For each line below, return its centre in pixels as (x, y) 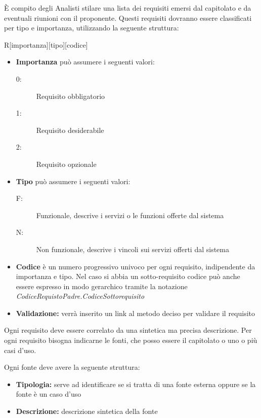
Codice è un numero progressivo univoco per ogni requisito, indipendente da (136, 266)
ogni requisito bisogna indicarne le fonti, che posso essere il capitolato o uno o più (131, 340)
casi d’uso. (20, 350)
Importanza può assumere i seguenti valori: (85, 62)
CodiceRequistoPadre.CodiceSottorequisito (80, 296)
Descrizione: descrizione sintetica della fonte (87, 411)
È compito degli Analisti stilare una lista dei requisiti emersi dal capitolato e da (128, 8)
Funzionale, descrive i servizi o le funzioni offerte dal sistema (130, 215)
